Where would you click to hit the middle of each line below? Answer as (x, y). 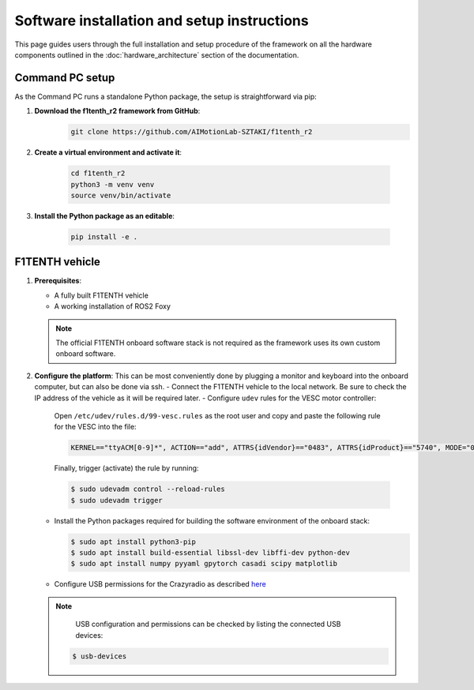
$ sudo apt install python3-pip (134, 542)
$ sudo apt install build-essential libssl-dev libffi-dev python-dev (211, 553)
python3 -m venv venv (113, 184)
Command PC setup (65, 78)
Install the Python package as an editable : (105, 216)
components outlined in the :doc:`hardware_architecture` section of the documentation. (157, 54)
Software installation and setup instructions (162, 21)
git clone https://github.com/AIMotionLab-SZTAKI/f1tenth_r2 (192, 132)
